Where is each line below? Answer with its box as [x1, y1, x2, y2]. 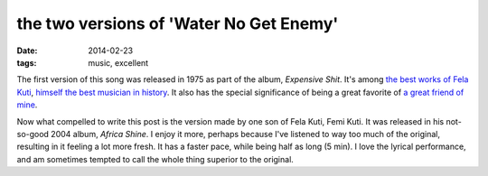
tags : [16, 57, 37, 68]
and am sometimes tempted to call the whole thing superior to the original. [16, 153, 294, 164]
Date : [16, 45, 38, 56]
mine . [16, 99, 38, 110]
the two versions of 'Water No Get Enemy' [16, 14, 339, 33]
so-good [16, 128, 50, 139]
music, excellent [88, 57, 149, 68]
